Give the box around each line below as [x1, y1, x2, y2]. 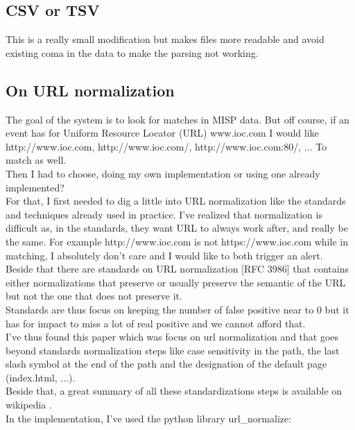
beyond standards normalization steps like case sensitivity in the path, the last [6, 343, 340, 357]
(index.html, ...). [6, 370, 76, 384]
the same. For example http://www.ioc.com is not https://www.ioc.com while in [6, 234, 348, 248]
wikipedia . [6, 397, 52, 412]
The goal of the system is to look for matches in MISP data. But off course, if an [6, 112, 349, 126]
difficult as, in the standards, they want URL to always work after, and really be [6, 221, 348, 235]
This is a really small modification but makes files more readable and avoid [6, 32, 324, 46]
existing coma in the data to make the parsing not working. [6, 45, 259, 60]
